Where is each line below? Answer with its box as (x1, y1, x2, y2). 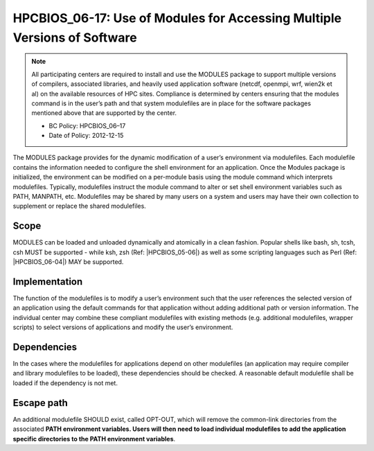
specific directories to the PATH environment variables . (12, 434, 176, 443)
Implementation (12, 276, 83, 288)
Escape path (12, 397, 69, 409)
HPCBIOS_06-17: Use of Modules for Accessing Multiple (12, 10, 342, 26)
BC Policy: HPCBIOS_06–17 (48, 121, 126, 130)
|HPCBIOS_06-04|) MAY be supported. (12, 258, 124, 266)
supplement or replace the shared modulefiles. (12, 202, 147, 211)
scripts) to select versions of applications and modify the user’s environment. (12, 323, 233, 332)
